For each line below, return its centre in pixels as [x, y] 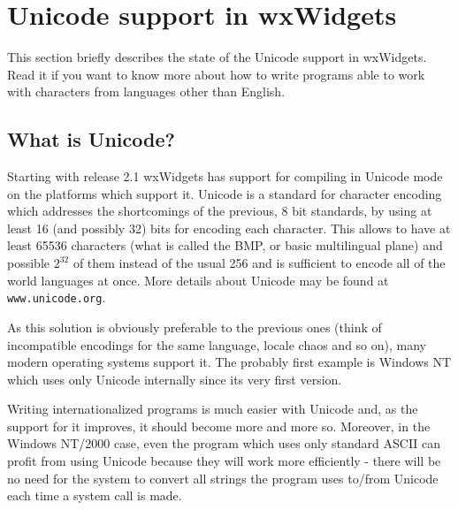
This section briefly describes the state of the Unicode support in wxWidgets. [217, 57]
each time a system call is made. [95, 495]
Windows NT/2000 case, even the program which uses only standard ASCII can [224, 443]
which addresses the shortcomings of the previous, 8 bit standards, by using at [220, 211]
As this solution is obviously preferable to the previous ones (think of [195, 327]
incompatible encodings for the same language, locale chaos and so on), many [217, 344]
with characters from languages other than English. [146, 91]
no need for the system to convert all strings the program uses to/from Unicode [223, 478]
